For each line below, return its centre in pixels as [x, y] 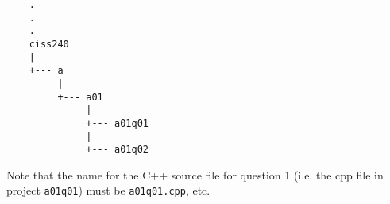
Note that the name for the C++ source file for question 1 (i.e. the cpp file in [195, 174]
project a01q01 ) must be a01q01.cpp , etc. [108, 190]
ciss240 [49, 44]
